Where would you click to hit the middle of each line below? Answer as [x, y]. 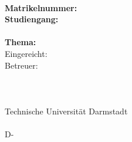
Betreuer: [21, 65]
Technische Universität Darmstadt [66, 111]
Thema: [21, 42]
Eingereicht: [26, 53]
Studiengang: [32, 19]
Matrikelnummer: [41, 7]
